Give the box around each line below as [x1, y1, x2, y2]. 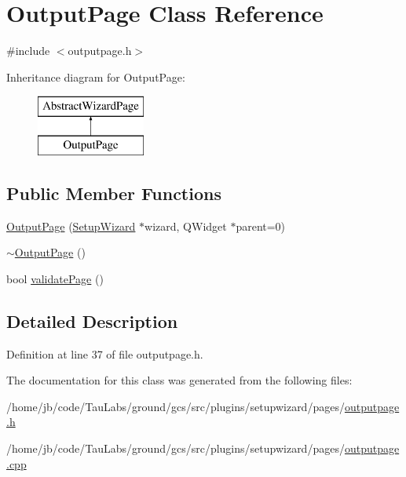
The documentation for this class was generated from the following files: [6, 372, 353, 388]
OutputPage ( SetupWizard [6, 217, 136, 234]
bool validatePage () [6, 270, 104, 286]
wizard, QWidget [144, 217, 227, 234]
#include [6, 42, 50, 59]
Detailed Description [6, 308, 178, 333]
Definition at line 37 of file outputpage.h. [6, 345, 203, 362]
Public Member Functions [6, 180, 221, 205]
